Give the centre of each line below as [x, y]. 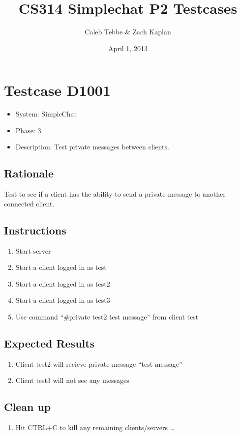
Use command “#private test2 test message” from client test [107, 317]
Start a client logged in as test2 [63, 283]
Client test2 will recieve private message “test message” [99, 363]
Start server [33, 250]
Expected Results [49, 343]
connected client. [29, 203]
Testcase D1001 [57, 90]
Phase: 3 [28, 130]
